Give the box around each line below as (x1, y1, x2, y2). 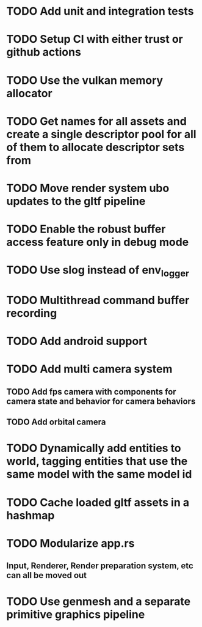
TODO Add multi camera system (6, 362, 173, 376)
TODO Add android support (6, 335, 148, 348)
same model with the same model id (6, 467, 192, 481)
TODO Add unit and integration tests (6, 4, 194, 18)
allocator (6, 86, 53, 100)
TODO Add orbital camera (6, 417, 106, 428)
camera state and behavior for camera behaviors (6, 396, 196, 406)
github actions (6, 45, 81, 59)
